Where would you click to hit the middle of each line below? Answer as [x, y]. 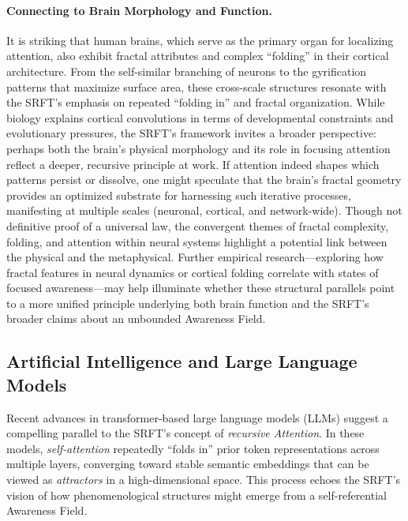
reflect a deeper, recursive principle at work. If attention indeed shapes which [193, 164]
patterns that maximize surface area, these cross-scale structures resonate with [197, 86]
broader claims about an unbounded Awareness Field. [136, 319]
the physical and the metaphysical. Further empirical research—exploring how [195, 257]
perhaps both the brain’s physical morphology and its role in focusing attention [198, 148]
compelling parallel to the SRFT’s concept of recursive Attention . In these [185, 433]
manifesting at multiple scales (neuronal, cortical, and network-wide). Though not [204, 210]
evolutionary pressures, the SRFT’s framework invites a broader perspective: [191, 133]
